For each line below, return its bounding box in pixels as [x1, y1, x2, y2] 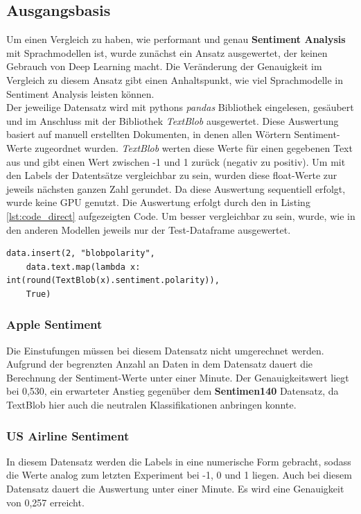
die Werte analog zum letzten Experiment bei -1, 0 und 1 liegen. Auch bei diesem [6, 468, 352, 482]
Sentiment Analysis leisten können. [6, 86, 155, 101]
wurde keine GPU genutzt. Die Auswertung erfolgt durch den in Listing [6, 195, 310, 209]
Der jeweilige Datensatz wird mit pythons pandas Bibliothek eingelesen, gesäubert [6, 100, 354, 114]
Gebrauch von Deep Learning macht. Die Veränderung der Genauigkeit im [6, 59, 322, 74]
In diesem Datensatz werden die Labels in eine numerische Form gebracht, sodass [6, 454, 351, 468]
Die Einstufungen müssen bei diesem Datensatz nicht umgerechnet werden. [6, 343, 324, 357]
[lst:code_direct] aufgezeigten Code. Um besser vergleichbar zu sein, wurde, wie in [6, 208, 355, 223]
